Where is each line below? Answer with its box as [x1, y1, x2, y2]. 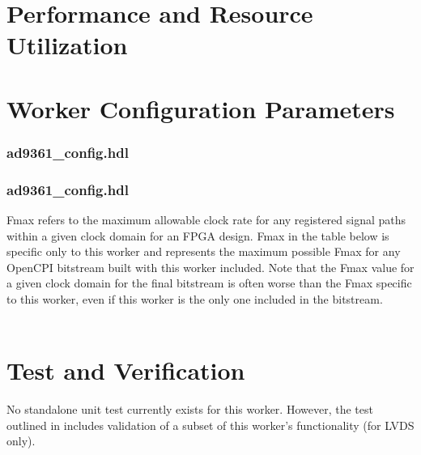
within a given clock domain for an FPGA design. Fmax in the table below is [6, 227, 389, 244]
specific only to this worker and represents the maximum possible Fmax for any [6, 243, 401, 260]
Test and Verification [6, 354, 245, 387]
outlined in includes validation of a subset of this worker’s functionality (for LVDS [6, 416, 415, 433]
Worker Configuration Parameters [6, 91, 395, 125]
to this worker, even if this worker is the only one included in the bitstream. [6, 290, 383, 307]
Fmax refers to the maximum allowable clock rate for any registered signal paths [6, 211, 406, 227]
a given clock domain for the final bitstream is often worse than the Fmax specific [6, 274, 412, 291]
